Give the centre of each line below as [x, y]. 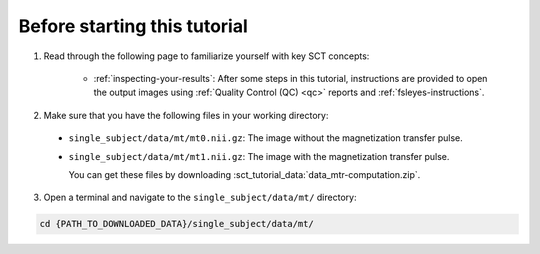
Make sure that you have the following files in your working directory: [186, 115]
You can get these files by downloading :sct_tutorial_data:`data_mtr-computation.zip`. [244, 174]
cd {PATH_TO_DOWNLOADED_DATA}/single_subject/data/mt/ [176, 224]
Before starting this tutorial [133, 26]
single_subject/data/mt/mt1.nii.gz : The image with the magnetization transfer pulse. [259, 156]
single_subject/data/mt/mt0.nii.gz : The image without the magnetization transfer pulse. [266, 138]
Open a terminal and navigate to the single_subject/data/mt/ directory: [200, 197]
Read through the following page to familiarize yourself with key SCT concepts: [206, 56]
